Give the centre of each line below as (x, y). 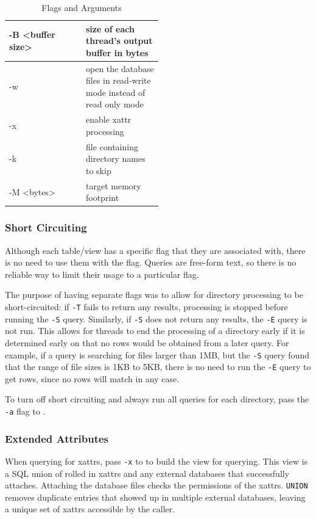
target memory (114, 185)
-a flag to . (25, 411)
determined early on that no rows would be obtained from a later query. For (147, 342)
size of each (110, 28)
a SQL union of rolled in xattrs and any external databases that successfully (147, 473)
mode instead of (116, 92)
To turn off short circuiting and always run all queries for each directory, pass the (157, 399)
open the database (120, 68)
